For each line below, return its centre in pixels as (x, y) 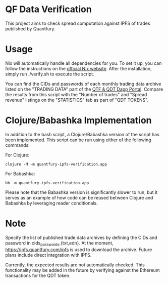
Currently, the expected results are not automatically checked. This (75, 265)
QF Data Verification (48, 9)
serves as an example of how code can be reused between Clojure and (79, 197)
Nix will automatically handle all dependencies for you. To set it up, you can (83, 63)
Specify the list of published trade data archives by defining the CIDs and (81, 237)
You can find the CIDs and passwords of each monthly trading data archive (83, 84)
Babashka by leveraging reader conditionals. (51, 203)
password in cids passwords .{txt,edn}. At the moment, (59, 243)
